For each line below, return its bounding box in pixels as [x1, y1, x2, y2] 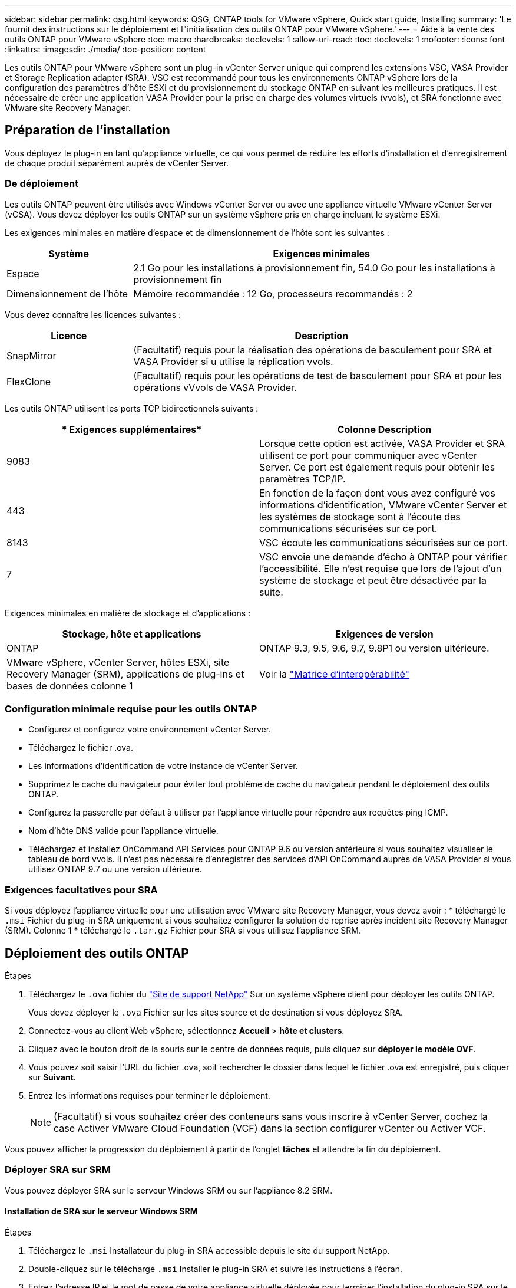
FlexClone [6, 375, 51, 387]
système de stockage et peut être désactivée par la [259, 574, 487, 586]
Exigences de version [335, 627, 434, 640]
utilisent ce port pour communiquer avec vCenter [259, 449, 477, 461]
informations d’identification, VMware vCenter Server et [259, 498, 507, 511]
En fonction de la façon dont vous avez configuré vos [259, 487, 495, 499]
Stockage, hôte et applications [62, 627, 201, 640]
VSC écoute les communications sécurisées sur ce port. [259, 536, 508, 548]
